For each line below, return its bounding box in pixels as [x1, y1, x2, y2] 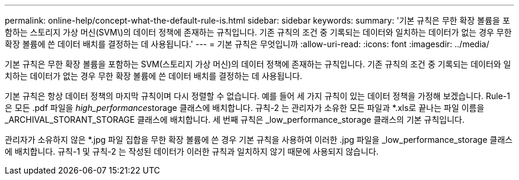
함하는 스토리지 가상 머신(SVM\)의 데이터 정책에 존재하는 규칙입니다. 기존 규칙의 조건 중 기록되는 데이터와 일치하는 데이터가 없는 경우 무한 [5, 27, 512, 37]
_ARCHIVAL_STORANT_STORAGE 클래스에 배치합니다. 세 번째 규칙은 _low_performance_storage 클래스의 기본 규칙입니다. [5, 114, 465, 125]
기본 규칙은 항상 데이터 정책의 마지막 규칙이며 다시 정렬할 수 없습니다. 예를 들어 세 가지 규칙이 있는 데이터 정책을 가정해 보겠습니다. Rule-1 [5, 91, 511, 101]
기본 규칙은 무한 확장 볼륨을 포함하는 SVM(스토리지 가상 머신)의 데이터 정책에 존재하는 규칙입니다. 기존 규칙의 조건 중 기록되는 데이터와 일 [5, 59, 511, 69]
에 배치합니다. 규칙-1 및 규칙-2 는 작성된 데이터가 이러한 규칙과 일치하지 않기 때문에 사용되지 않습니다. [5, 146, 379, 156]
